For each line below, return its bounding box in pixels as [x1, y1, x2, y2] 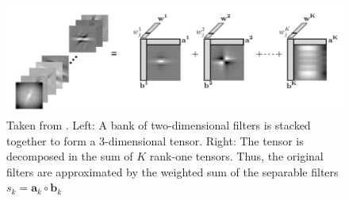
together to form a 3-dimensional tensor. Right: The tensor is [6, 132, 304, 149]
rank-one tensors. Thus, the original [149, 148, 324, 164]
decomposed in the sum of [6, 148, 133, 164]
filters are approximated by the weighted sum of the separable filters [6, 163, 339, 180]
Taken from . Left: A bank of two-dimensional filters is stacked [6, 116, 311, 133]
